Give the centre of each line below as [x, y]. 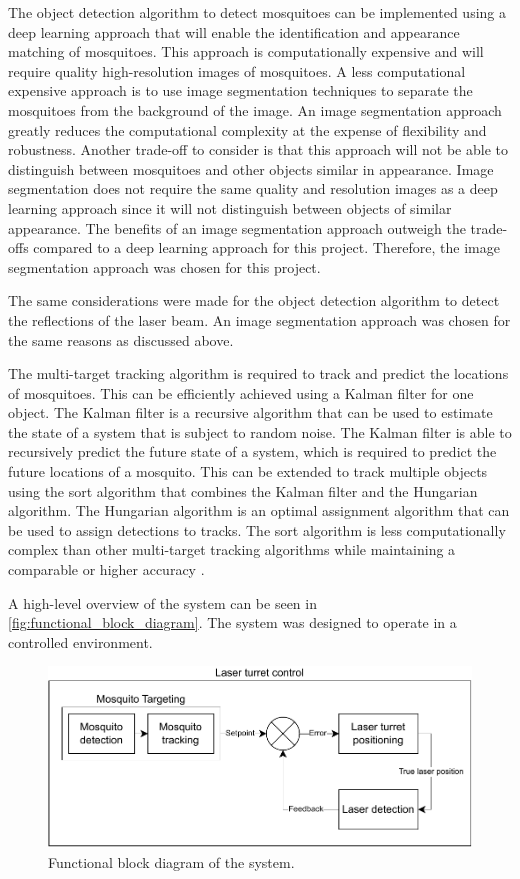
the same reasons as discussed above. [121, 339]
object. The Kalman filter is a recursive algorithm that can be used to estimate [250, 412]
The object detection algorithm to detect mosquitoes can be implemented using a [257, 12]
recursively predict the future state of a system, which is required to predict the [252, 451]
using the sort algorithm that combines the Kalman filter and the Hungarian [243, 490]
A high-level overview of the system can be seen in [162, 602]
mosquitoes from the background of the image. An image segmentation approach [255, 109]
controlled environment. [80, 641]
